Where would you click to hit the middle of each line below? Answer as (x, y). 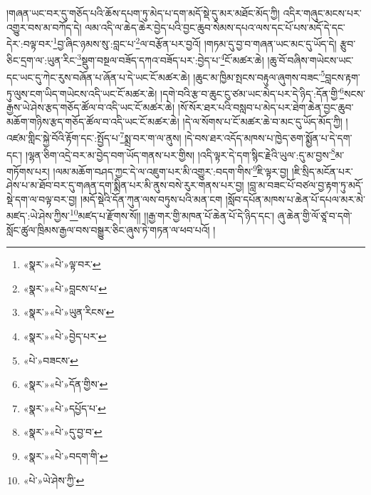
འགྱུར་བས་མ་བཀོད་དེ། (44, 27)
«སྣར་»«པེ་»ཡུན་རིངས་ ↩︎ (69, 312)
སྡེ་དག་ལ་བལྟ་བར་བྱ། (42, 199)
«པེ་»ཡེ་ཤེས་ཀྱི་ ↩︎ (54, 480)
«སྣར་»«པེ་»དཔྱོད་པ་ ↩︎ (64, 408)
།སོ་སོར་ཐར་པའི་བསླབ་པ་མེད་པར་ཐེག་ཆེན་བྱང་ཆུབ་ (266, 107)
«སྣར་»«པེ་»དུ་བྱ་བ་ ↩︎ (63, 432)
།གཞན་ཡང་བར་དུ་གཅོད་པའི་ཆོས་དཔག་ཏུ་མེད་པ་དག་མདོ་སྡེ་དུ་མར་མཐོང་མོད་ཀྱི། (143, 13)
